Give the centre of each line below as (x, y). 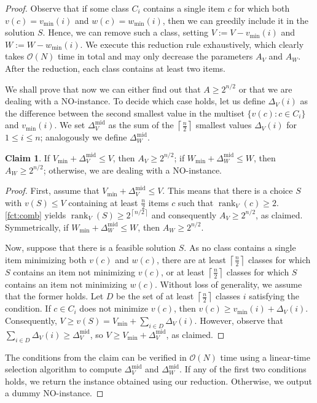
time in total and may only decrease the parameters (155, 56)
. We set (70, 125)
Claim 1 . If (28, 157)
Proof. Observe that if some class (67, 8)
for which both (262, 8)
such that (196, 202)
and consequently (184, 214)
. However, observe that (239, 320)
